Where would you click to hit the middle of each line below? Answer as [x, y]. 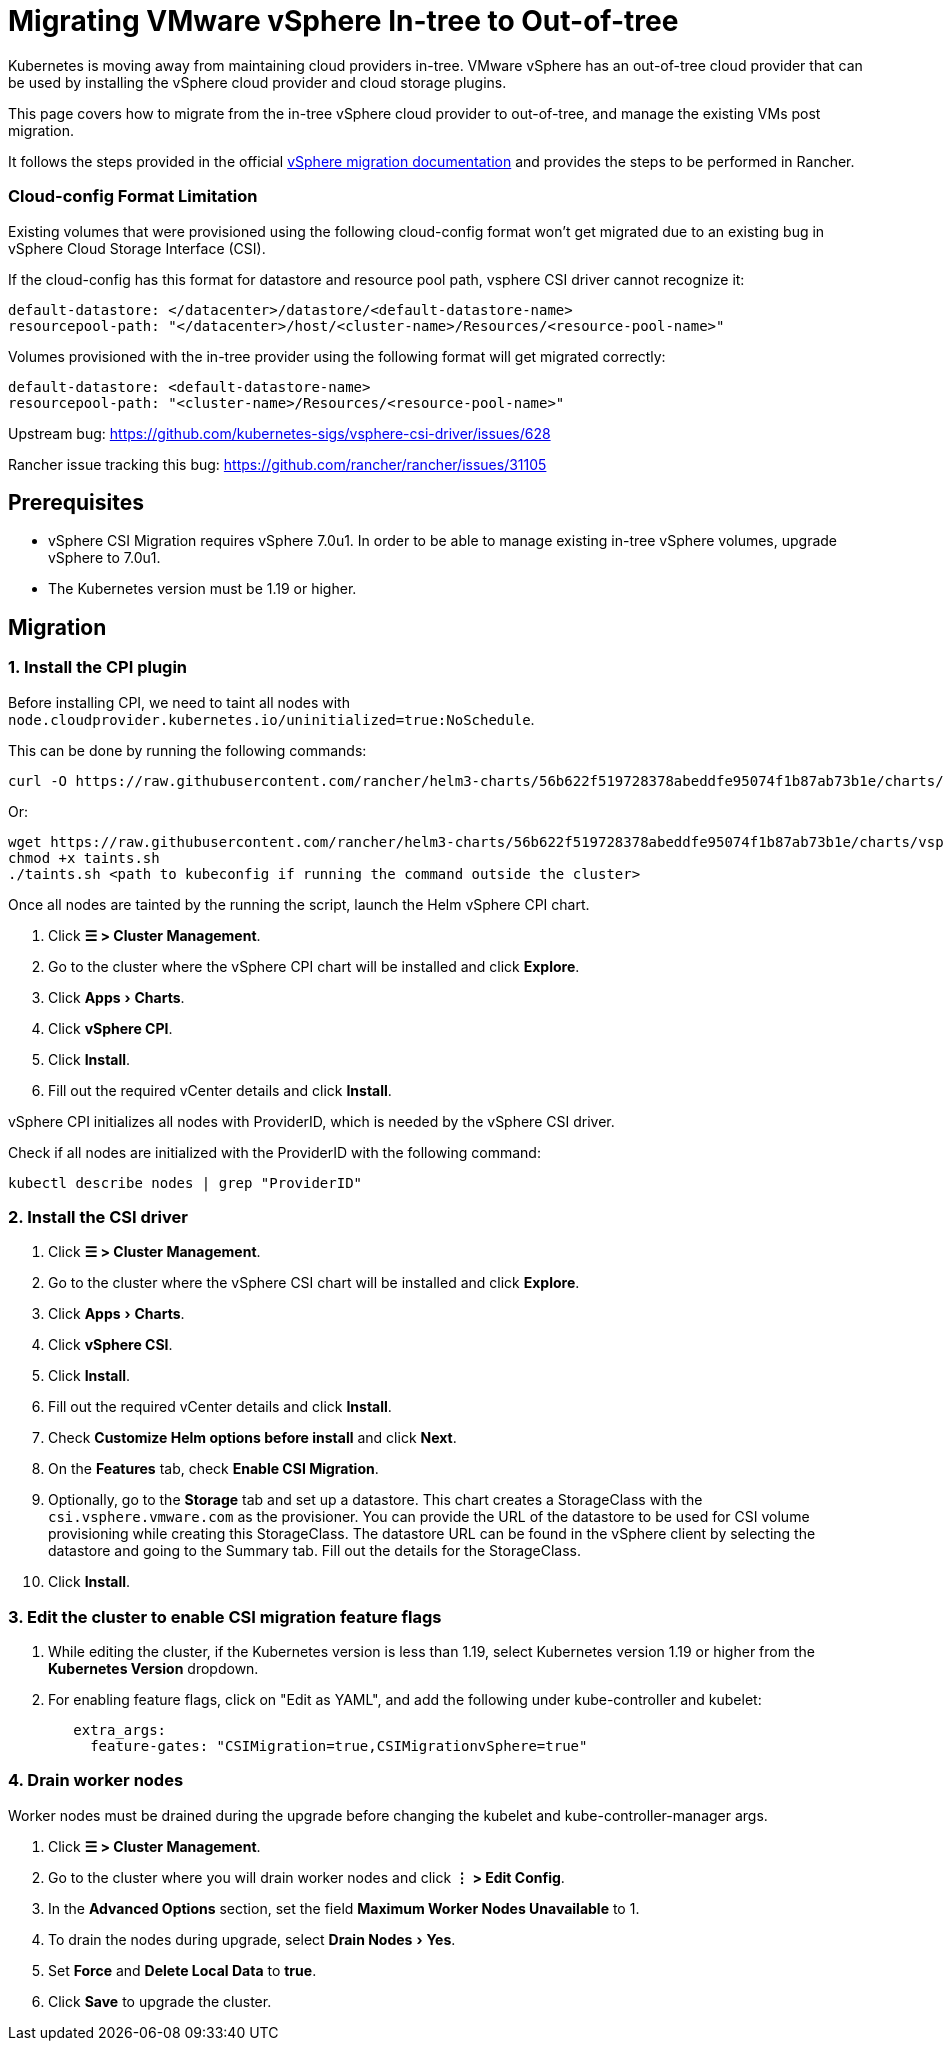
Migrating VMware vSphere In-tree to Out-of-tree [343, 21]
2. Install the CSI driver [98, 1216]
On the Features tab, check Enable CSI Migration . [213, 1469]
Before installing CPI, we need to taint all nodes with [179, 702]
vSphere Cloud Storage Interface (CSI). [137, 248]
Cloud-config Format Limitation [133, 196]
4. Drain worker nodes [96, 1780]
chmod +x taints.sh [84, 857]
